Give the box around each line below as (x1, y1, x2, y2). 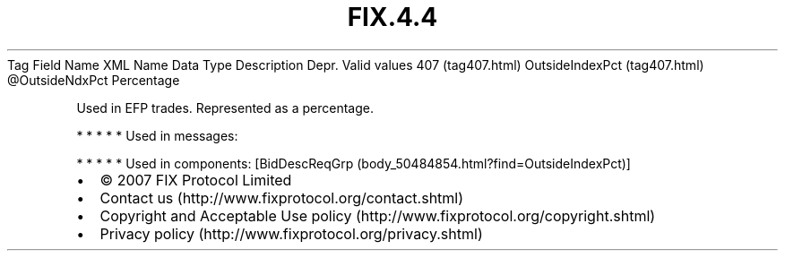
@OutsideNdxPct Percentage (7, 72, 180, 88)
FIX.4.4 (347, 2, 438, 32)
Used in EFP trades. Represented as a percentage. (76, 99, 374, 116)
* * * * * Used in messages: (76, 127, 238, 143)
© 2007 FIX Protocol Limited (99, 170, 292, 189)
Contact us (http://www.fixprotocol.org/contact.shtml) (99, 188, 464, 207)
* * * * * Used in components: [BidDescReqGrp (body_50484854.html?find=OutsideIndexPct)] (76, 155, 631, 171)
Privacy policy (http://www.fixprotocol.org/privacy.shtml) (99, 224, 483, 243)
